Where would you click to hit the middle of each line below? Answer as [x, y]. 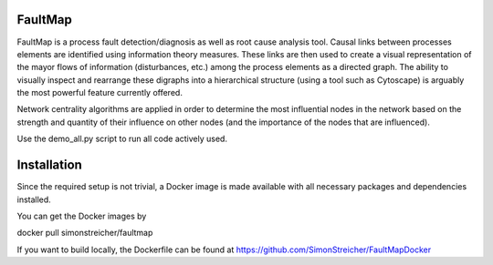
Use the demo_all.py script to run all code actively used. [122, 139]
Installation [49, 165]
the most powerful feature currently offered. [100, 93]
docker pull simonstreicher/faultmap [85, 233]
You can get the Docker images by [82, 216]
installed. [34, 199]
